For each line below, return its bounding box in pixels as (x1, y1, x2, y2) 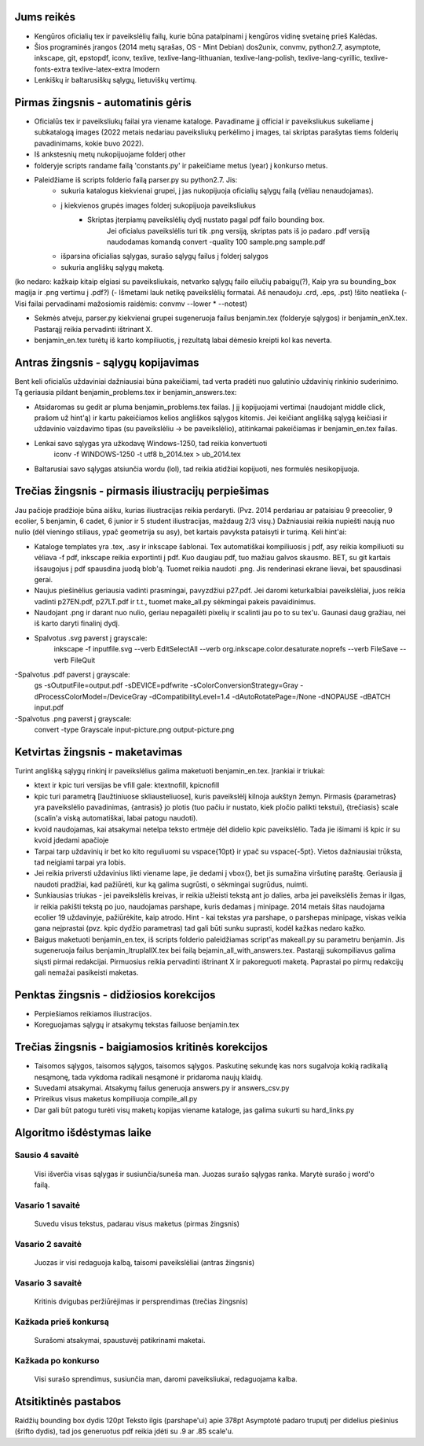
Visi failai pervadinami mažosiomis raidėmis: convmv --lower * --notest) (14, 299, 247, 308)
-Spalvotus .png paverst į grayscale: (14, 714, 133, 723)
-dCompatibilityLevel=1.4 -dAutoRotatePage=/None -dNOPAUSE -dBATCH (148, 692, 391, 701)
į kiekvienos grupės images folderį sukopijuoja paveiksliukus (60, 201, 257, 210)
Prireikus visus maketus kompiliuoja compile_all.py (34, 1094, 198, 1104)
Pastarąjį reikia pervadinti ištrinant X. (34, 324, 153, 334)
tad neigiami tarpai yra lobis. (34, 858, 126, 867)
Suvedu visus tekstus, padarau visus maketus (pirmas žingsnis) (34, 1219, 239, 1228)
